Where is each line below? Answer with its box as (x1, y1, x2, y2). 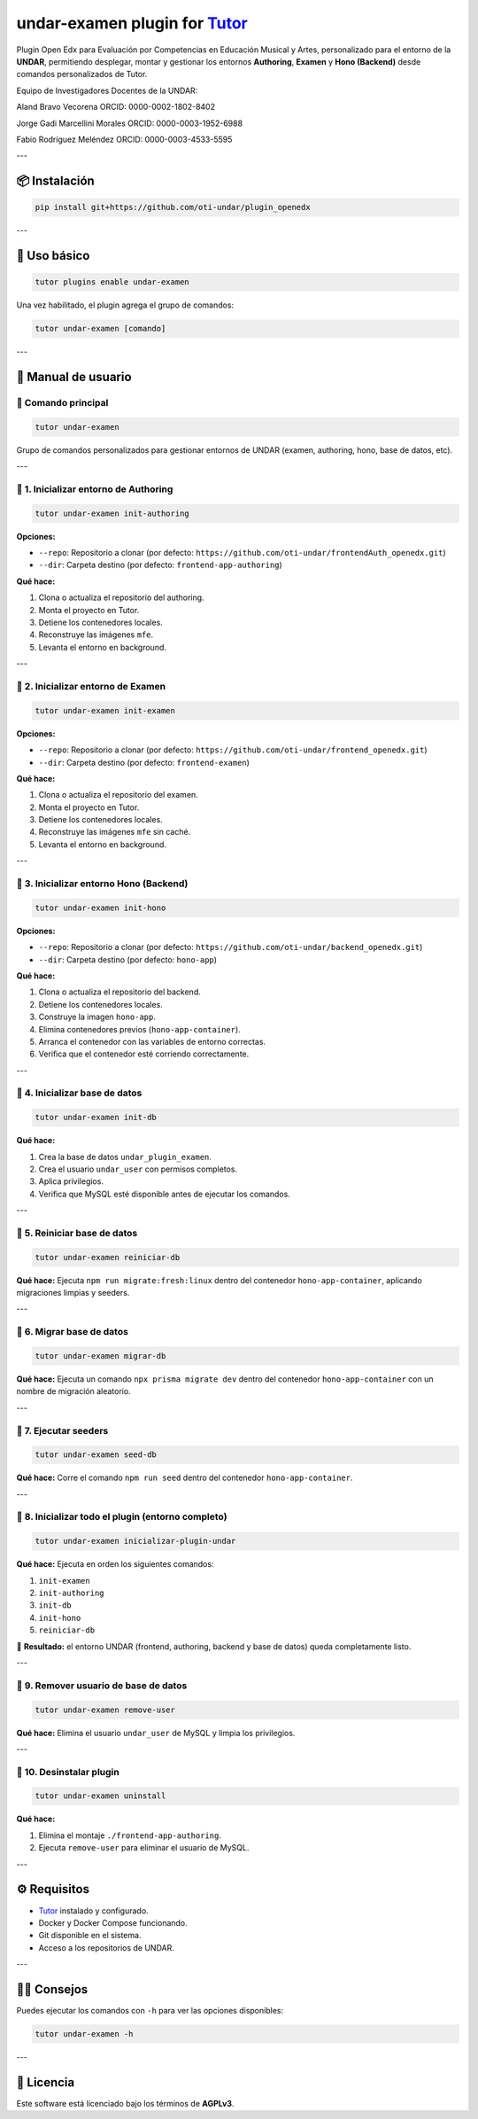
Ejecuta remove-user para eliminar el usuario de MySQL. (38, 1842, 250, 1853)
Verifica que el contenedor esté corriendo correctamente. (38, 1048, 250, 1059)
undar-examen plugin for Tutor (16, 13, 248, 33)
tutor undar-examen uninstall (35, 1791, 166, 1801)
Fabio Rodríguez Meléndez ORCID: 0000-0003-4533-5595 (16, 134, 233, 144)
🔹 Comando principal (16, 397, 109, 409)
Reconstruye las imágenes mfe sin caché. (38, 827, 191, 837)
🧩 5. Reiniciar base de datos (16, 1227, 138, 1239)
